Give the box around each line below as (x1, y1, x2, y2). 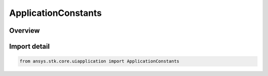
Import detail (9, 42, 50, 51)
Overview (9, 26, 40, 35)
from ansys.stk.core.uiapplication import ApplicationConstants (19, 59, 180, 64)
